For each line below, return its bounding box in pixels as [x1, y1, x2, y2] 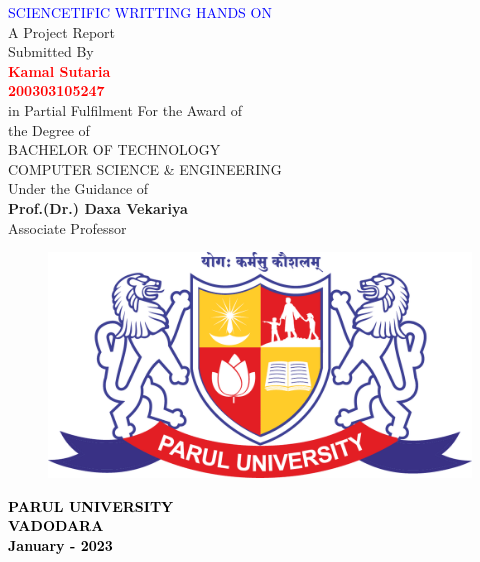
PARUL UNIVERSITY [8, 495, 174, 516]
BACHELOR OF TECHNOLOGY [8, 139, 221, 160]
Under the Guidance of [8, 178, 149, 199]
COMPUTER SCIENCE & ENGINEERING [8, 158, 282, 179]
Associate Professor [8, 217, 127, 238]
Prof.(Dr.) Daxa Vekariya [8, 197, 188, 218]
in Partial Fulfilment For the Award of [8, 99, 243, 120]
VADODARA [8, 515, 104, 536]
